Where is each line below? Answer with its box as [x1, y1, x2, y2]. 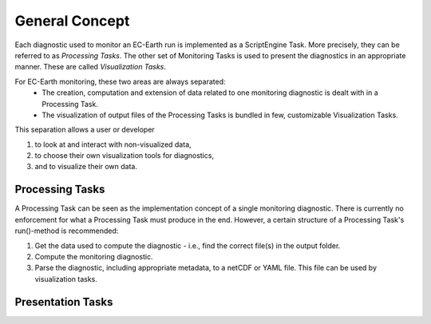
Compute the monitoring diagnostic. [34, 251, 153, 261]
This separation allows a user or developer [14, 124, 155, 135]
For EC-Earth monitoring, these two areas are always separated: [14, 77, 226, 86]
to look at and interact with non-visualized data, [34, 140, 192, 149]
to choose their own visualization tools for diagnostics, [34, 151, 215, 160]
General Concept [14, 12, 130, 30]
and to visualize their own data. [34, 162, 138, 172]
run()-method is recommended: [14, 226, 119, 235]
